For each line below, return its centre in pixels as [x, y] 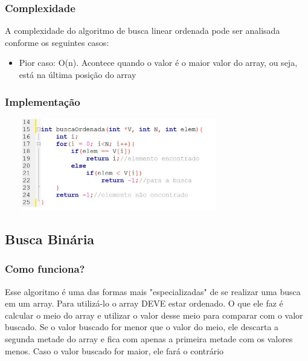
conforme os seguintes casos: [57, 42]
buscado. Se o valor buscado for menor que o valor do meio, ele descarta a [142, 327]
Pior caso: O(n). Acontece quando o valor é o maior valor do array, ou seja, [158, 63]
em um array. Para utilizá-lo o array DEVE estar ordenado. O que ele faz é [144, 303]
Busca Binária [50, 239]
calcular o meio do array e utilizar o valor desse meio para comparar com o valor [154, 315]
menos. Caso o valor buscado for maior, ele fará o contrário [114, 350]
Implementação [43, 101]
